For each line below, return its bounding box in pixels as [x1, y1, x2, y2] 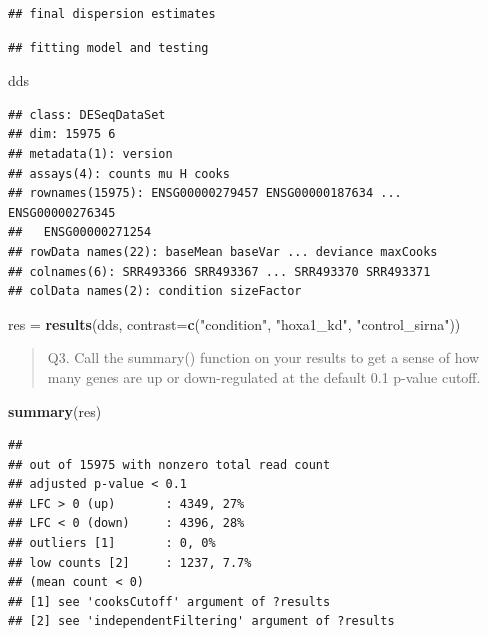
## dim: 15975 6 [8, 127, 116, 142]
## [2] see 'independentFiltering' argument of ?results [8, 614, 395, 629]
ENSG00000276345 [8, 205, 116, 220]
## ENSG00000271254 [8, 225, 152, 240]
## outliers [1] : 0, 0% [8, 536, 216, 551]
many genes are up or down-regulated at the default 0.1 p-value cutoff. [47, 366, 481, 387]
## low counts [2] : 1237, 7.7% [8, 555, 252, 570]
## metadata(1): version [8, 146, 173, 161]
